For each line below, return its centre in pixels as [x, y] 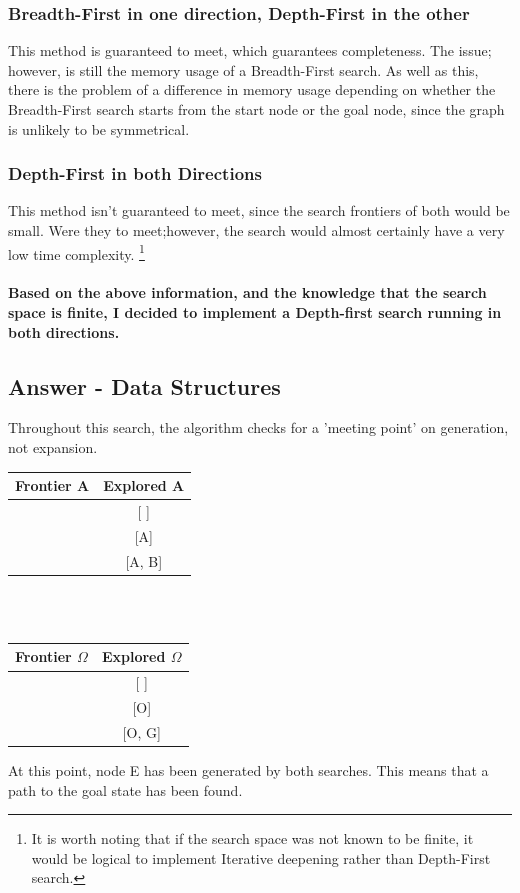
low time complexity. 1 [76, 252]
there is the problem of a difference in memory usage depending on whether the [252, 89]
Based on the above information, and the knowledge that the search [247, 292]
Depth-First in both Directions [135, 173]
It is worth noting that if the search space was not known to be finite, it [252, 838]
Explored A [144, 485]
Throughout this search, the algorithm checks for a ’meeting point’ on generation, [258, 427]
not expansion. [53, 447]
